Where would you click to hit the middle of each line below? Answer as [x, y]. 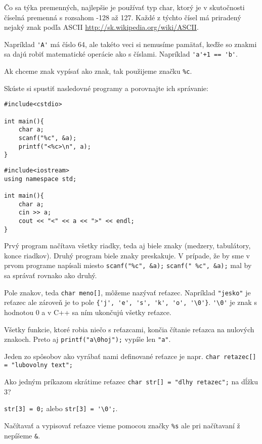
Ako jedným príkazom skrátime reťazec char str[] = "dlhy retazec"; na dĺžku [131, 382]
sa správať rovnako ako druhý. [51, 275]
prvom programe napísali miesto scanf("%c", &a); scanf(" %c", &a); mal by [128, 265]
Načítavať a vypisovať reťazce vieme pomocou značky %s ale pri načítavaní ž [122, 425]
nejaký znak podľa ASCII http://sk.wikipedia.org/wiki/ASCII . [101, 27]
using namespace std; [40, 179]
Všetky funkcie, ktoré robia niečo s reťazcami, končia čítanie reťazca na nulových [129, 329]
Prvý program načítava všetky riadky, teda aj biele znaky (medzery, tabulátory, [127, 246]
